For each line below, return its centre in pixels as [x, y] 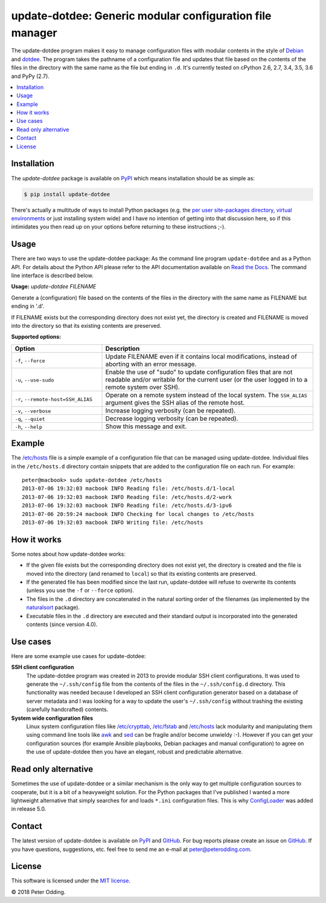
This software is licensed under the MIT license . [71, 881]
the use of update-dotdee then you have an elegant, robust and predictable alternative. [135, 752]
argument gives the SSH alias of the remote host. [175, 402]
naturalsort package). [53, 607]
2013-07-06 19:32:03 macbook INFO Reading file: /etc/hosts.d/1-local [129, 489]
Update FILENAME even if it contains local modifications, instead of [201, 356]
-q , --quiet [30, 419]
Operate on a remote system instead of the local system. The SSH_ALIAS [206, 395]
